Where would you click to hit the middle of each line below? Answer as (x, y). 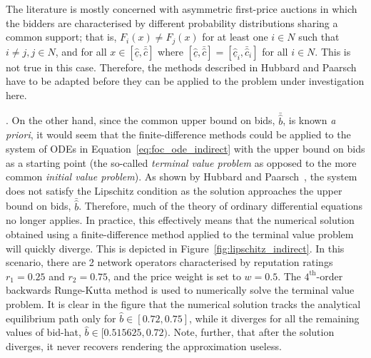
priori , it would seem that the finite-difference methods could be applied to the (178, 134)
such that (319, 37)
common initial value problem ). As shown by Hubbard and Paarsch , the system (182, 177)
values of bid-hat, (44, 332)
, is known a (309, 120)
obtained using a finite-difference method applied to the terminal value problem (180, 234)
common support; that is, (61, 37)
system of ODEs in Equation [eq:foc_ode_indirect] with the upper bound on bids (185, 149)
